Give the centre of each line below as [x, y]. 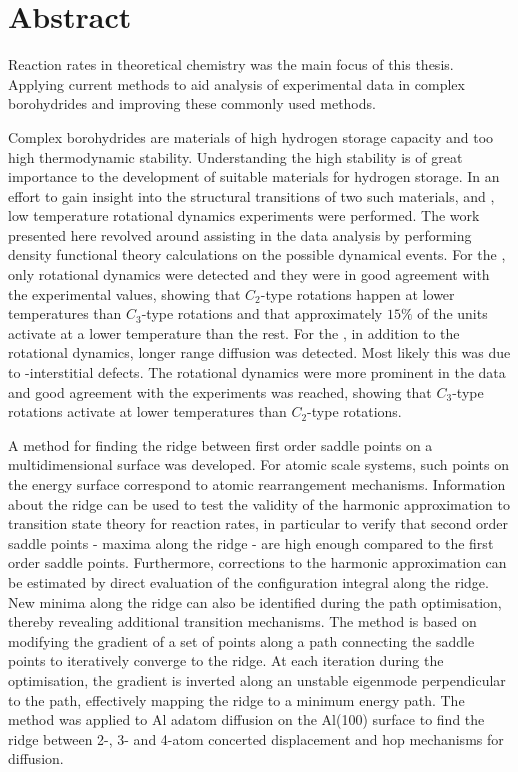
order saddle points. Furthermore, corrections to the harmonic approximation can [257, 562]
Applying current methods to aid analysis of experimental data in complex [236, 83]
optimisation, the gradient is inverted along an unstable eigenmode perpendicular [257, 679]
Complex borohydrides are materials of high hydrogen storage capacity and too [251, 136]
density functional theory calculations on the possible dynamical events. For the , [257, 254]
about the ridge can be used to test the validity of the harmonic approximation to [259, 503]
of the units [452, 313]
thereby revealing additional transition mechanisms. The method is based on [242, 621]
